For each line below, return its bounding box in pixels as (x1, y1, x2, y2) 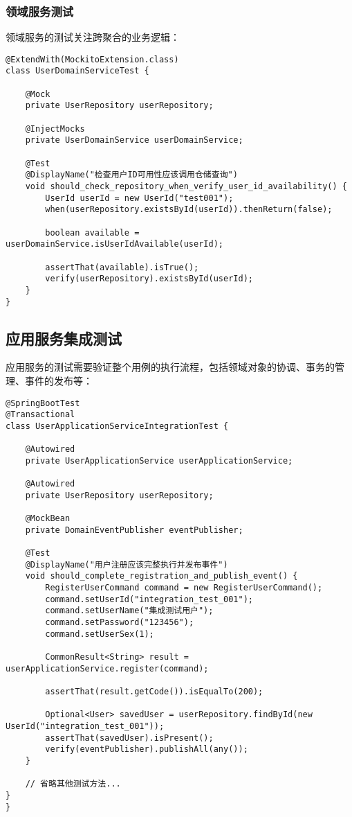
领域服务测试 (6, 2, 74, 19)
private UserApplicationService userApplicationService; (25, 455, 293, 466)
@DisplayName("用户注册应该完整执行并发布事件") (25, 559, 228, 570)
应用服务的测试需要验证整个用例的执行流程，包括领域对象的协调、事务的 (6, 360, 335, 374)
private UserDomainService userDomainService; (25, 135, 243, 146)
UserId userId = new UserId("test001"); (45, 193, 234, 203)
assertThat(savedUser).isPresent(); (45, 732, 214, 743)
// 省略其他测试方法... (25, 779, 121, 789)
